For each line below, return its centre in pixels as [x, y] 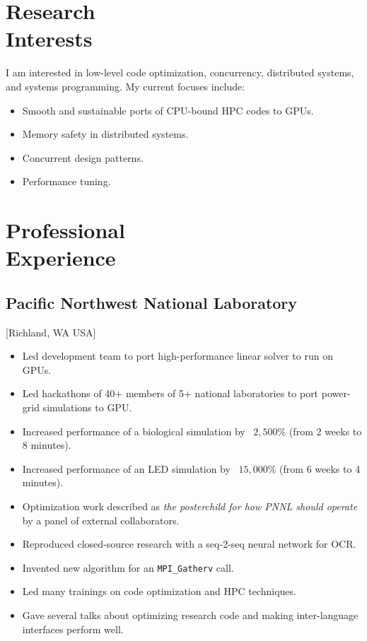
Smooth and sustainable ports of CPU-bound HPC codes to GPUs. [168, 110]
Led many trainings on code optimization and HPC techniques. [159, 591]
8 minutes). [47, 445]
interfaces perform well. [73, 629]
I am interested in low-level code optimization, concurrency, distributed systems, [180, 72]
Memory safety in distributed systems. [105, 134]
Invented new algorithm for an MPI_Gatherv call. [128, 567]
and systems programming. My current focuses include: [126, 86]
